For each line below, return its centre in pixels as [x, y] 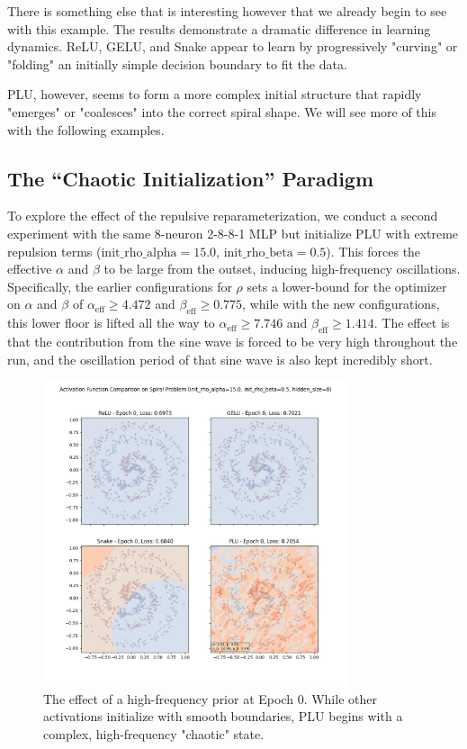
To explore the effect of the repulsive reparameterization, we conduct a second [223, 216]
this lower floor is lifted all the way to [111, 323]
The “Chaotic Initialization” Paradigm [191, 178]
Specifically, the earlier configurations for [120, 286]
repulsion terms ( [54, 251]
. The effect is [412, 323]
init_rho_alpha [139, 253]
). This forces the [373, 251]
